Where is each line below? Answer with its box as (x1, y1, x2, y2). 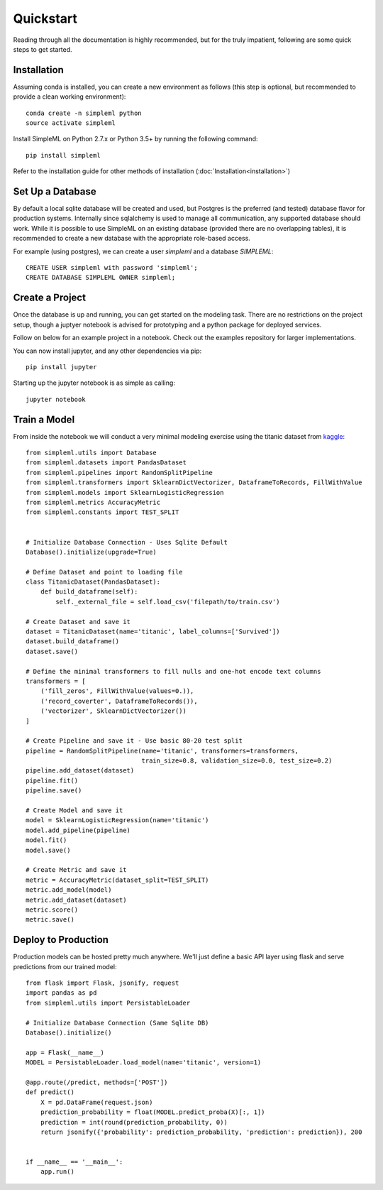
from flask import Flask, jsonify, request (26, 979, 179, 987)
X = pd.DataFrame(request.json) (40, 1098, 153, 1106)
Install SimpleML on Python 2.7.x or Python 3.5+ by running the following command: (13, 135, 258, 143)
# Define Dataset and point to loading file (26, 568, 184, 576)
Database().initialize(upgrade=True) (26, 547, 157, 556)
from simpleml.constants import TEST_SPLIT (26, 508, 179, 516)
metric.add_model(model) (26, 886, 112, 894)
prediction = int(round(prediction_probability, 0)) (40, 1118, 228, 1126)
